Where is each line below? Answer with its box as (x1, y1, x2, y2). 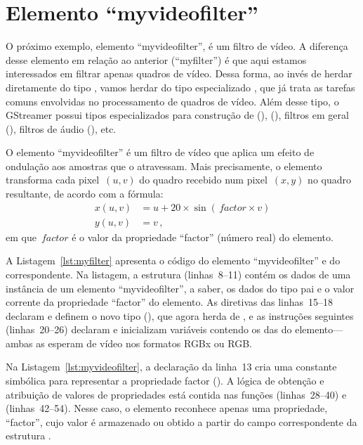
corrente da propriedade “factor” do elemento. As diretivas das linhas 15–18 (6, 295, 334, 309)
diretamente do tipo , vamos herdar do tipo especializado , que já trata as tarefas (6, 79, 355, 94)
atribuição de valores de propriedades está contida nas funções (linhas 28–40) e (6, 387, 347, 401)
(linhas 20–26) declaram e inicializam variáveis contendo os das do (6, 322, 292, 337)
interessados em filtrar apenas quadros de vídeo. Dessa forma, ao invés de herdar (6, 66, 352, 81)
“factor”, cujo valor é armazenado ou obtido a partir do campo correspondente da (6, 414, 357, 429)
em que (6, 229, 37, 244)
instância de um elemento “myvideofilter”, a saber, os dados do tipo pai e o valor (6, 280, 355, 295)
